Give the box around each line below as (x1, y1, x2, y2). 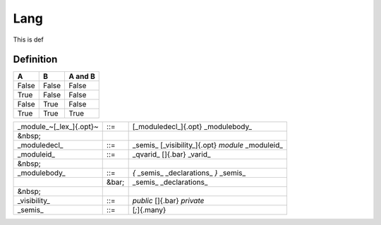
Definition (13, 54, 58, 66)
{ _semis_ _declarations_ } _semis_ (132, 168, 246, 178)
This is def (13, 35, 44, 44)
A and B (68, 71, 95, 81)
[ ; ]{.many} (132, 205, 167, 215)
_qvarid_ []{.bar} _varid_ (132, 150, 211, 159)
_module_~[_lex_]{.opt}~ (17, 122, 99, 132)
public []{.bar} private (132, 196, 205, 206)
